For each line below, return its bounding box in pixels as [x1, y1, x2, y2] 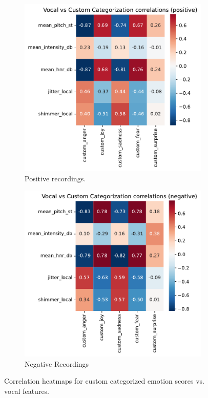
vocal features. [4, 385, 50, 396]
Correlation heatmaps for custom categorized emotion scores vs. [4, 375, 204, 386]
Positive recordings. [25, 173, 86, 183]
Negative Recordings [25, 358, 89, 369]
